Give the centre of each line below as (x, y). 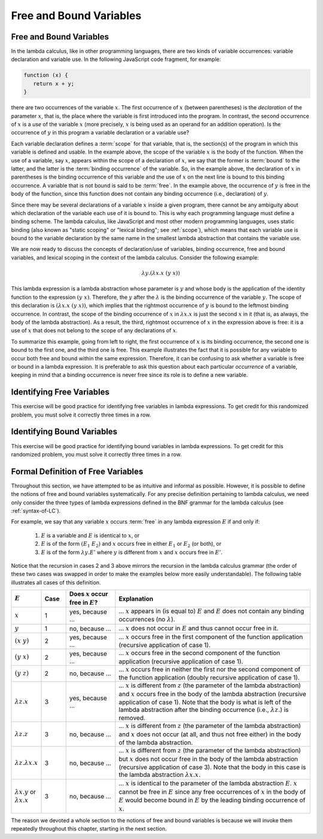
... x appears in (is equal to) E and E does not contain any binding (211, 611)
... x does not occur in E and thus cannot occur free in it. (199, 628)
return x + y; (54, 83)
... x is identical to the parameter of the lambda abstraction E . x (208, 783)
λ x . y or (25, 792)
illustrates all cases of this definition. (56, 582)
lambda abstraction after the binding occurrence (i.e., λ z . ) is (204, 710)
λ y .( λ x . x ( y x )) (161, 273)
